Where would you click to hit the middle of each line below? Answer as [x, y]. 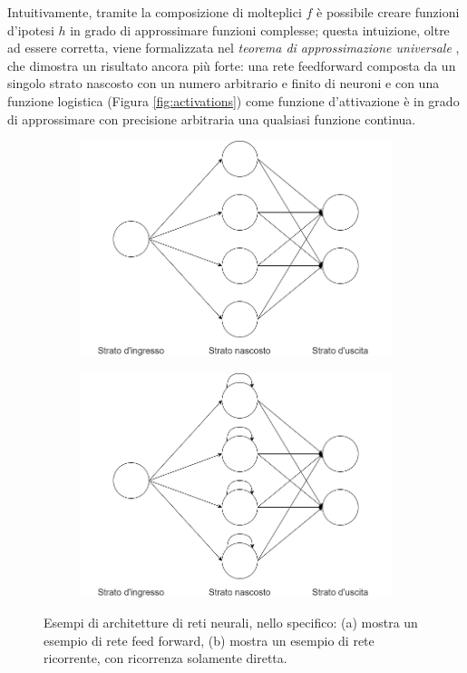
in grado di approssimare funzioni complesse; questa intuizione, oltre [260, 30]
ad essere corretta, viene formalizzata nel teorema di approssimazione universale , [233, 48]
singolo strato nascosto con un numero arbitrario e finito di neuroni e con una [224, 83]
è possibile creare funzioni [388, 12]
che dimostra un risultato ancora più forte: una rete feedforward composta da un [232, 65]
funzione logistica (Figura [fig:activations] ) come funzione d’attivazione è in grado [233, 100]
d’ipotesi [31, 30]
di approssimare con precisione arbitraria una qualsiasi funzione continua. [212, 119]
